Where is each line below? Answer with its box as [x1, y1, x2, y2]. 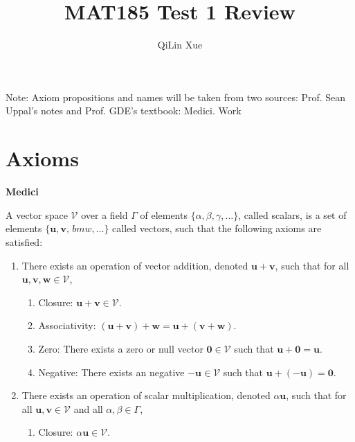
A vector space [6, 207, 68, 222]
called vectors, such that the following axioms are [112, 221, 322, 236]
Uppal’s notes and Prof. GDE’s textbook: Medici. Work [6, 103, 242, 118]
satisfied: [6, 235, 43, 249]
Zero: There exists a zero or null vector [38, 342, 203, 356]
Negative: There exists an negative [38, 364, 185, 379]
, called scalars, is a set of [238, 207, 347, 222]
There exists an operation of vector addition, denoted [21, 258, 248, 272]
